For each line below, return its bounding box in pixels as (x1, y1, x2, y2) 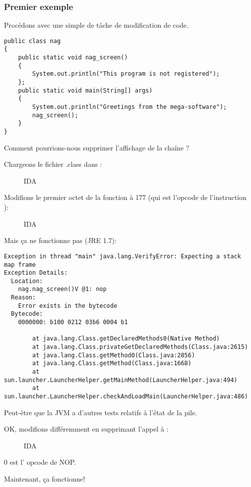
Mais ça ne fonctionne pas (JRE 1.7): (4, 235, 117, 245)
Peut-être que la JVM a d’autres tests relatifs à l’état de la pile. (4, 407, 197, 417)
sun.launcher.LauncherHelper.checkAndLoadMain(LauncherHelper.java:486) (4, 393, 248, 400)
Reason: (11, 294, 36, 301)
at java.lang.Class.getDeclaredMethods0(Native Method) (32, 335, 220, 342)
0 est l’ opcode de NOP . (4, 457, 76, 467)
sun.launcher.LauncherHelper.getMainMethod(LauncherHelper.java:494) (4, 376, 238, 384)
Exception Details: (4, 269, 68, 277)
